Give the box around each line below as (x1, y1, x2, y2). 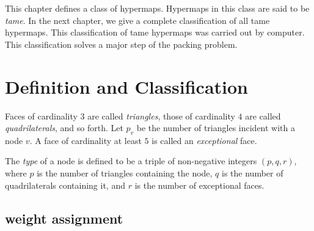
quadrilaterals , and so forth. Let (5, 121, 123, 134)
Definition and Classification (5, 74, 248, 99)
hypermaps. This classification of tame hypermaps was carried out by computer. (5, 26, 305, 39)
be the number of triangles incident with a (136, 121, 295, 134)
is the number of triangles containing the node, (37, 167, 213, 180)
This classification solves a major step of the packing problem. (5, 37, 238, 50)
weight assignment (5, 208, 123, 227)
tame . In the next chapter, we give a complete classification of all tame (5, 13, 270, 26)
